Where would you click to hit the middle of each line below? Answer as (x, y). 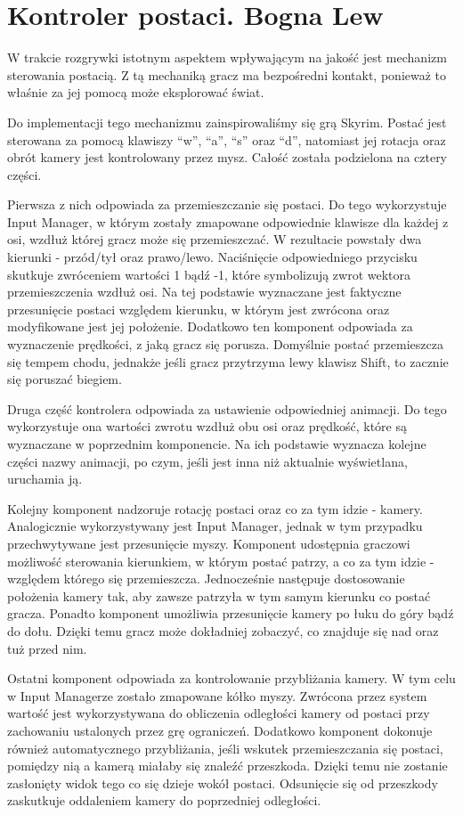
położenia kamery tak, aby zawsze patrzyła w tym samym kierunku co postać (219, 595)
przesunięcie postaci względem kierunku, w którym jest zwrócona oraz (199, 309)
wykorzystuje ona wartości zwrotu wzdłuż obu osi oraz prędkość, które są (207, 426)
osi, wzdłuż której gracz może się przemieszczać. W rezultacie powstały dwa (215, 239)
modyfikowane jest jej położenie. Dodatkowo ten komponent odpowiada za (210, 326)
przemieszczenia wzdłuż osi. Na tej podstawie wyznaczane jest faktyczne (204, 292)
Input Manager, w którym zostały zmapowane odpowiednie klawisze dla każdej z (228, 221)
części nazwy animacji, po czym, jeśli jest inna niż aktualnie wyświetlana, (207, 461)
